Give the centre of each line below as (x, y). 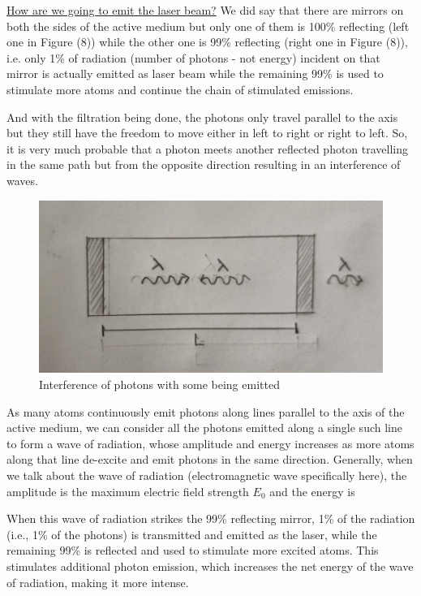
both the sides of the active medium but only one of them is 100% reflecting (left (208, 26)
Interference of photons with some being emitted (159, 384)
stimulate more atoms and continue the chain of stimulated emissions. (180, 89)
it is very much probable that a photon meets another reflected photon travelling (208, 148)
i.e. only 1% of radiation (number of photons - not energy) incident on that (193, 57)
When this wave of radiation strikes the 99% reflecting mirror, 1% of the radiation (211, 518)
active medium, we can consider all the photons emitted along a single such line (204, 428)
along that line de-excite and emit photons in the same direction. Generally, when (210, 459)
